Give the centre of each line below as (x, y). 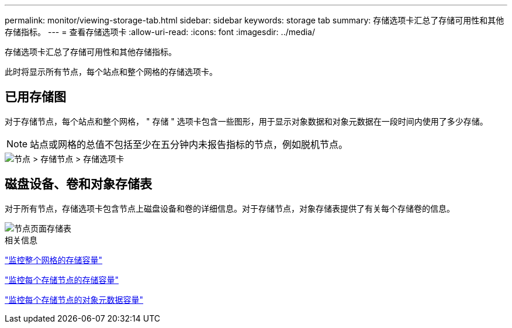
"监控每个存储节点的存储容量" (62, 279)
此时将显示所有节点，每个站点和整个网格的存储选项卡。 (111, 72)
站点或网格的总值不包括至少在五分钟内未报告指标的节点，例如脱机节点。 (189, 144)
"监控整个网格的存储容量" (54, 260)
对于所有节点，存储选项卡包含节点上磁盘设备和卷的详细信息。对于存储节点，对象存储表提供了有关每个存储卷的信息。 (230, 208)
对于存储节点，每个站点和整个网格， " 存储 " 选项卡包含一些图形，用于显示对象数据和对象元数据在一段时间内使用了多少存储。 (246, 121)
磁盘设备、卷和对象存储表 (78, 184)
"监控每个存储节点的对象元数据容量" (74, 299)
